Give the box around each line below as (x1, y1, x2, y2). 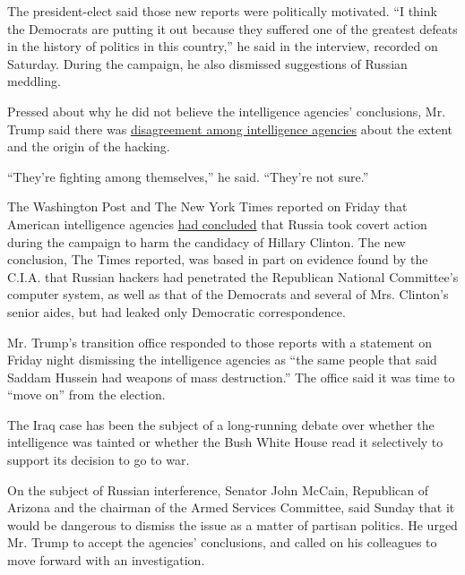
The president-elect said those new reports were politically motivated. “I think (7, 2, 437, 20)
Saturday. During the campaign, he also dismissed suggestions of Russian (7, 54, 408, 73)
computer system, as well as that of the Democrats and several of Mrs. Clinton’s (7, 285, 449, 304)
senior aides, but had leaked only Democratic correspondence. (7, 302, 346, 321)
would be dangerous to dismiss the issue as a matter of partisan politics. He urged (7, 515, 458, 534)
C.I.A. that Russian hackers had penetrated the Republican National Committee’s (7, 267, 459, 286)
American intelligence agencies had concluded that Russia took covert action (7, 214, 427, 233)
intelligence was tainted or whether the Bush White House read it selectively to (7, 433, 443, 451)
